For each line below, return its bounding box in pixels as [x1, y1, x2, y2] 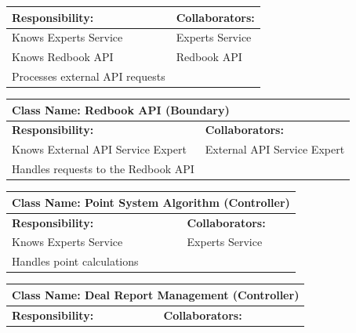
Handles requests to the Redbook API [12, 161, 194, 177]
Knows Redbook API [12, 49, 114, 65]
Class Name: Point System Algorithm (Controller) [12, 194, 290, 210]
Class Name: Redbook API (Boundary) [12, 101, 230, 118]
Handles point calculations [12, 253, 139, 270]
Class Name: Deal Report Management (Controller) [12, 286, 300, 302]
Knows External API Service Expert [12, 141, 187, 157]
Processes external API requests [12, 68, 165, 85]
